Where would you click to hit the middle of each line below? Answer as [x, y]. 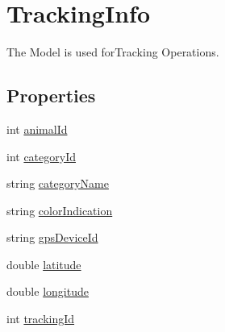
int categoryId [42, 156]
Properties [51, 95]
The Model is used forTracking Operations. [113, 52]
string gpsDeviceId [52, 237]
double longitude [48, 291]
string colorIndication [60, 210]
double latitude [44, 264]
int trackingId [41, 319]
